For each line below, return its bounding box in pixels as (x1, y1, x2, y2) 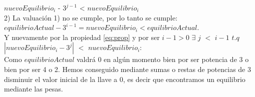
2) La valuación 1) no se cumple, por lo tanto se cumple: (4, 12, 178, 22)
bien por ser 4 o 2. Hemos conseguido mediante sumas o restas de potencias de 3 (4, 63, 251, 74)
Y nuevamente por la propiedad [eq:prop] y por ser (4, 31, 160, 42)
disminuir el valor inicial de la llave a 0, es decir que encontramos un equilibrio (4, 73, 245, 84)
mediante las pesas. (4, 83, 63, 94)
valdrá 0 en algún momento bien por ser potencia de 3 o (76, 54, 249, 64)
